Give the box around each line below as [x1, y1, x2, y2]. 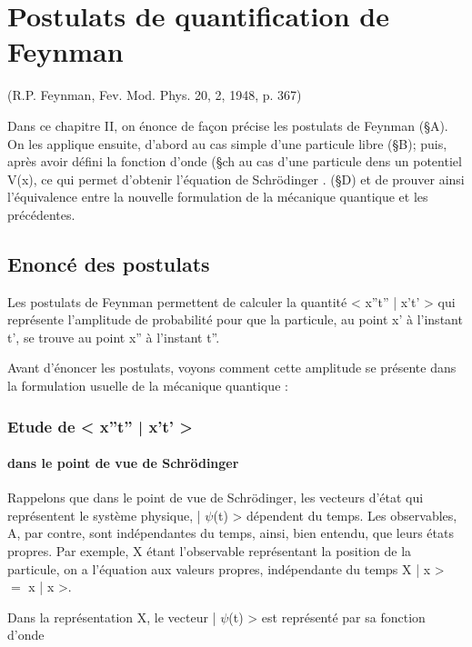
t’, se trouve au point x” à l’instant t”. [7, 327, 220, 346]
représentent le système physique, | [7, 505, 201, 524]
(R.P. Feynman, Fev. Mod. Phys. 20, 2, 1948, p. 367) [7, 85, 302, 105]
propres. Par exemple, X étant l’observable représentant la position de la [7, 542, 412, 561]
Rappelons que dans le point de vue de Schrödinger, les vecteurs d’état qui [7, 488, 424, 507]
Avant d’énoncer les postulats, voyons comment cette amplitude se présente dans [7, 358, 457, 377]
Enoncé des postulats [7, 249, 210, 277]
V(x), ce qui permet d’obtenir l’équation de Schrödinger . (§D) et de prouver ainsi [7, 169, 465, 188]
